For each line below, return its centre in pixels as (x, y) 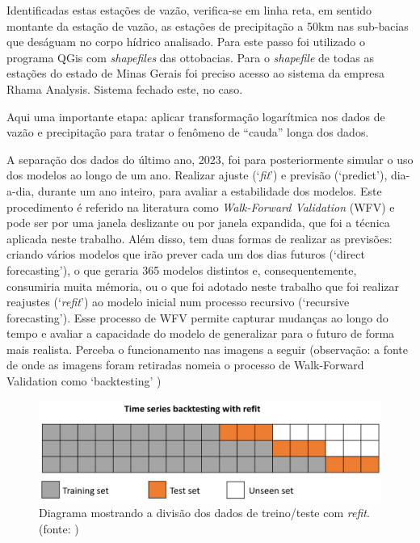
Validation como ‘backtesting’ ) (84, 381)
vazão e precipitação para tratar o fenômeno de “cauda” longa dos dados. (188, 132)
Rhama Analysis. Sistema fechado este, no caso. (125, 88)
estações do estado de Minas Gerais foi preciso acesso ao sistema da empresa (196, 73)
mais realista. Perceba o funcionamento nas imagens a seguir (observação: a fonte (207, 349)
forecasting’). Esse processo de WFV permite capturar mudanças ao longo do (197, 317)
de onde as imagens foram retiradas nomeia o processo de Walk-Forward (185, 365)
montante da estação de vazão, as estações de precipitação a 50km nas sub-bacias (208, 25)
